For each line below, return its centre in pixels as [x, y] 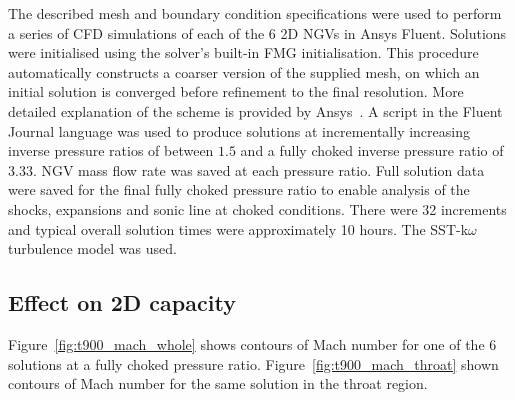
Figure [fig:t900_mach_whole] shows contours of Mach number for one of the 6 [252, 343]
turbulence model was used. [92, 248]
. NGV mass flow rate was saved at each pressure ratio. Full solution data [258, 169]
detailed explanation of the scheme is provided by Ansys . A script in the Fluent [255, 110]
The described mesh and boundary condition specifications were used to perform [255, 13]
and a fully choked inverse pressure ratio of [372, 150]
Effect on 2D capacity [122, 302]
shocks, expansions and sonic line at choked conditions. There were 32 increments [257, 208]
